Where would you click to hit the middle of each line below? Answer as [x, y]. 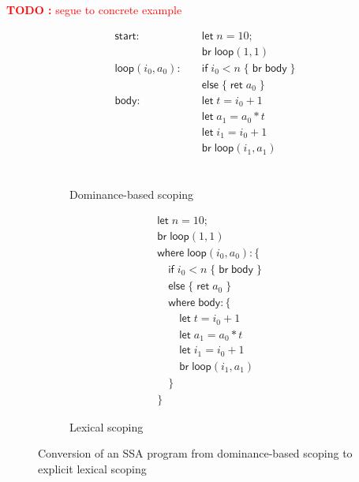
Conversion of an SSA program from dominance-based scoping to [195, 453]
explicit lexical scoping [92, 468]
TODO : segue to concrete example [94, 9]
